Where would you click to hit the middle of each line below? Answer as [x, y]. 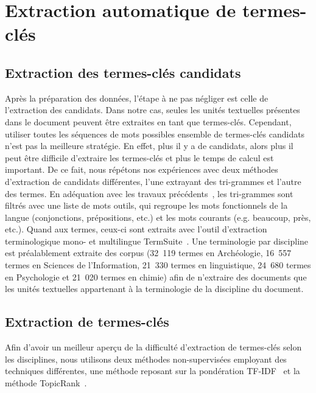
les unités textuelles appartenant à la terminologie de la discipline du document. [154, 289]
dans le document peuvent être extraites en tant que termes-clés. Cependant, [148, 121]
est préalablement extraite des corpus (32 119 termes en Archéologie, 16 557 [148, 253]
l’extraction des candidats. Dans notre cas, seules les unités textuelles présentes [153, 110]
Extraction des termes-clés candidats [123, 72]
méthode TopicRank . [46, 382]
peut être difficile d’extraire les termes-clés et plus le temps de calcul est [139, 157]
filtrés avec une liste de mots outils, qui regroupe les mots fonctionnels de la [146, 205]
